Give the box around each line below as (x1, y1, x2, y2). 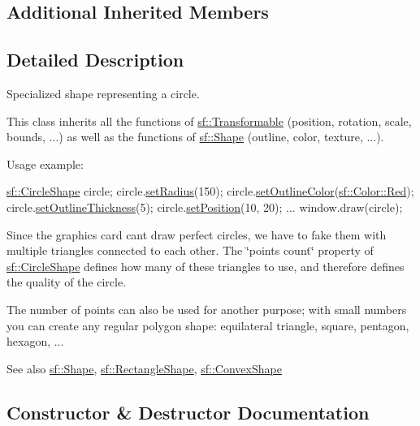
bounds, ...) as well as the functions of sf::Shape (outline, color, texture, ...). (6, 128, 384, 145)
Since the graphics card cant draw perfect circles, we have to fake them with (6, 226, 387, 243)
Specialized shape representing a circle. (6, 84, 200, 101)
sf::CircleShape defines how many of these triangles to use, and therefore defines (6, 257, 405, 274)
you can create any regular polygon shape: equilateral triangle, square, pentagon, (6, 316, 409, 333)
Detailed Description (6, 47, 184, 72)
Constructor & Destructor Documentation (6, 399, 370, 424)
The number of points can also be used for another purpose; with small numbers (6, 300, 407, 317)
